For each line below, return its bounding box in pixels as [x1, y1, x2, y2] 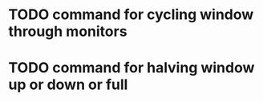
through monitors [8, 22, 127, 41]
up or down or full [8, 76, 128, 94]
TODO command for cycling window [8, 6, 254, 24]
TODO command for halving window [8, 59, 255, 77]
